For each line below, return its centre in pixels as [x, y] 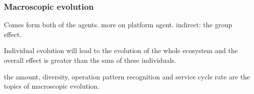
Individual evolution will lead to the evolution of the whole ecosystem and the [121, 50]
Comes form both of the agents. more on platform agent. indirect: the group [118, 25]
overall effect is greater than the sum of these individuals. [90, 60]
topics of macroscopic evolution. [52, 86]
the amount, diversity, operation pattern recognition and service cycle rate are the [127, 76]
